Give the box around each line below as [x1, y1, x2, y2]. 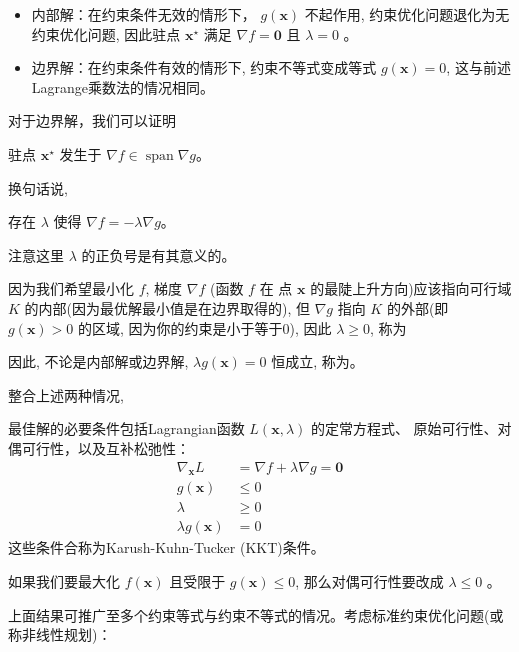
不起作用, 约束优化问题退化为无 [304, 4, 510, 24]
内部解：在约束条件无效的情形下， [31, 4, 256, 24]
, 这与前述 [446, 57, 511, 78]
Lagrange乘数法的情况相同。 [31, 76, 215, 97]
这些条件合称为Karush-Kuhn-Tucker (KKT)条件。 [8, 537, 325, 558]
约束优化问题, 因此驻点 [31, 23, 181, 44]
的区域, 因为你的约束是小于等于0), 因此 [77, 317, 332, 338]
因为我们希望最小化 [8, 278, 134, 299]
